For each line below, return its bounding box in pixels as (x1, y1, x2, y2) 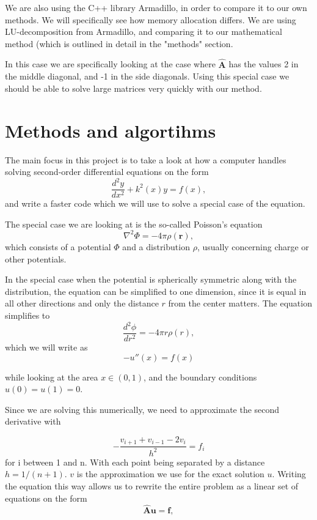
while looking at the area (5, 370, 98, 383)
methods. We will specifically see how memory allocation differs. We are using (5, 13, 296, 26)
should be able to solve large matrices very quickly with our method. (5, 81, 262, 94)
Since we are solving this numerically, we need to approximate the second (5, 403, 280, 415)
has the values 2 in (228, 58, 299, 70)
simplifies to (5, 308, 50, 321)
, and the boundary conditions (143, 370, 257, 383)
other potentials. (5, 252, 67, 265)
